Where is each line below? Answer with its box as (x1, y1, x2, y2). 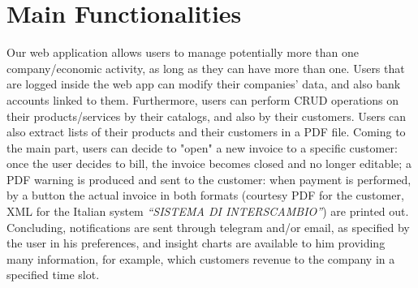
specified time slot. (6, 266, 100, 283)
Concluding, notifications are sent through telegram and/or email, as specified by (6, 218, 410, 235)
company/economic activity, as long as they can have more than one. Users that (6, 59, 405, 76)
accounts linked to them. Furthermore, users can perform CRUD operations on (6, 91, 399, 108)
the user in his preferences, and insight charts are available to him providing (6, 234, 386, 251)
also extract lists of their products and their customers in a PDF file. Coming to (6, 123, 406, 140)
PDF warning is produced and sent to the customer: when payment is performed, (6, 170, 412, 187)
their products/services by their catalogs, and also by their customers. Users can (6, 107, 407, 124)
